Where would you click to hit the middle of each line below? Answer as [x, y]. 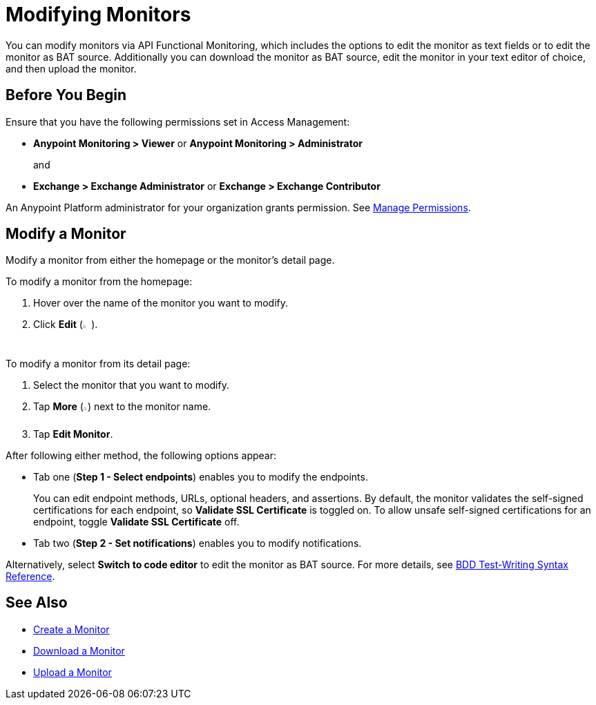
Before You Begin [66, 95]
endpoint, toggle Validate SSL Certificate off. [136, 521]
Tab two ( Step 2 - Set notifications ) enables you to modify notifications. [198, 543]
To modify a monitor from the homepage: [99, 282]
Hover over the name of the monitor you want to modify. [161, 303]
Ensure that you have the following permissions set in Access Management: [178, 122]
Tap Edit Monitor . [73, 434]
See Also [37, 603]
